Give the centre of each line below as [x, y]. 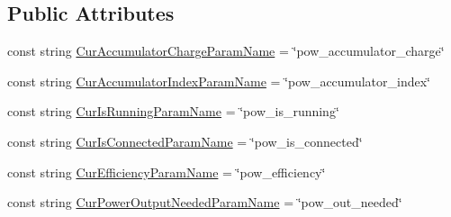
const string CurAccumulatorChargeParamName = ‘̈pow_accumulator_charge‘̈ [226, 51]
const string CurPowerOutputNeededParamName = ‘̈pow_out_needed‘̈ [205, 202]
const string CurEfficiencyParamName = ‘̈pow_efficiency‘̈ [167, 172]
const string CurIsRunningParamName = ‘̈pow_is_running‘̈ [173, 111]
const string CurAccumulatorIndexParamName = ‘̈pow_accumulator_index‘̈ [219, 81]
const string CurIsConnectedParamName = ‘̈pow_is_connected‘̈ [185, 141]
